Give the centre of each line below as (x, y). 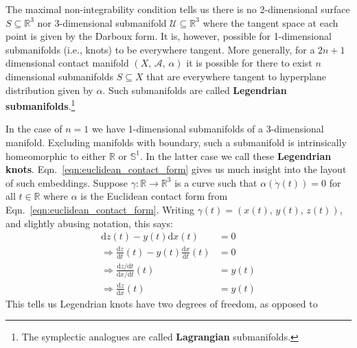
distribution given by (49, 90)
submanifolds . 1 (41, 105)
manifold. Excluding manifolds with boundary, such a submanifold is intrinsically (176, 142)
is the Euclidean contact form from (154, 196)
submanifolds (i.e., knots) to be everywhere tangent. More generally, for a (160, 49)
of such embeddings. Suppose (67, 182)
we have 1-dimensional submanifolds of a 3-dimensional (208, 129)
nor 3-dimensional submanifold (102, 22)
